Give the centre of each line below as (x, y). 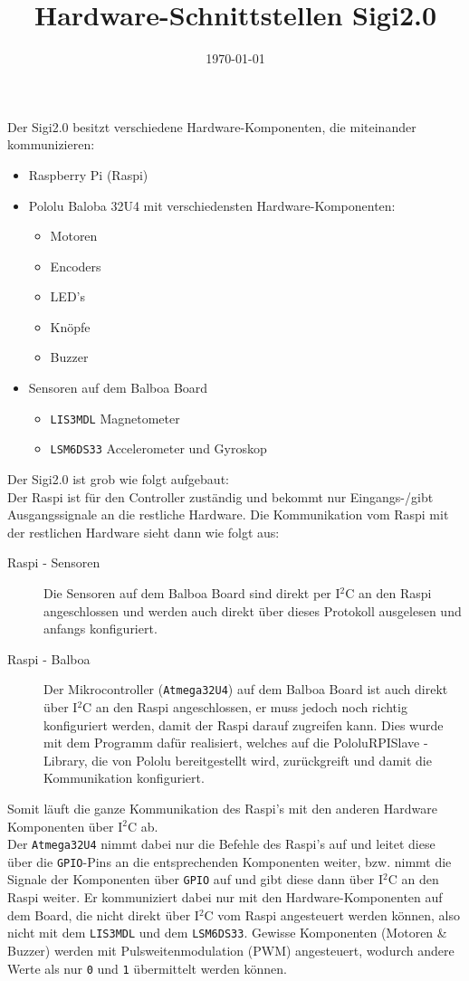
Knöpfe (70, 326)
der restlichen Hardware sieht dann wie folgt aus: (144, 532)
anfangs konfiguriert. (100, 629)
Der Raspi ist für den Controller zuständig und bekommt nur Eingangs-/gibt (220, 496)
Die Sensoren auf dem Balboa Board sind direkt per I (192, 592)
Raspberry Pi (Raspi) (88, 174)
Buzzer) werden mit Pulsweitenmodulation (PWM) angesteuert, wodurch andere (231, 950)
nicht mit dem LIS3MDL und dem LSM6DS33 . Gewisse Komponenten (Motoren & (227, 933)
